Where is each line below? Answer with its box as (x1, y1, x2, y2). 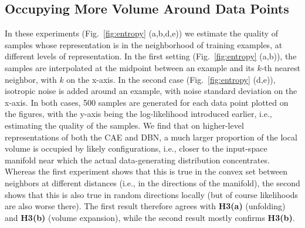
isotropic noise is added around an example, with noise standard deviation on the (5, 85, 297, 97)
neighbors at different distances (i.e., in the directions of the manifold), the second (5, 176, 300, 189)
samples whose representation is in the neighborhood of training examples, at (5, 38, 283, 51)
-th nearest (261, 61, 300, 73)
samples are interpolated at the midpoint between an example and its (5, 61, 255, 73)
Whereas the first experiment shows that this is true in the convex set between (5, 165, 288, 177)
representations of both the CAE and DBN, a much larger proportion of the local (5, 130, 297, 143)
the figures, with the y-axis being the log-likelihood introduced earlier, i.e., (5, 108, 272, 120)
